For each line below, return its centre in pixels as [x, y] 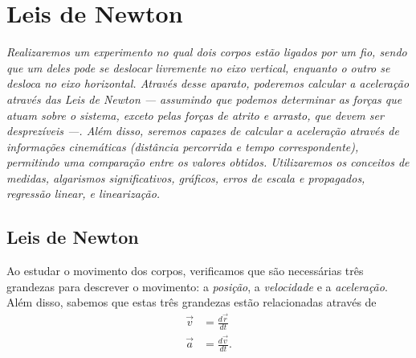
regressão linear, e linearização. [84, 193]
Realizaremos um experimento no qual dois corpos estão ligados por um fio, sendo [207, 52]
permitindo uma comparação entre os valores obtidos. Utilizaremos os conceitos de [208, 162]
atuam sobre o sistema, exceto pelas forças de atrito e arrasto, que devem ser [195, 115]
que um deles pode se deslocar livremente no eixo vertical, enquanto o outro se [198, 67]
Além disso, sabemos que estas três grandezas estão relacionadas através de [192, 302]
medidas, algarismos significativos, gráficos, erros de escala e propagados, [186, 177]
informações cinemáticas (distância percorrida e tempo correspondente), [183, 146]
